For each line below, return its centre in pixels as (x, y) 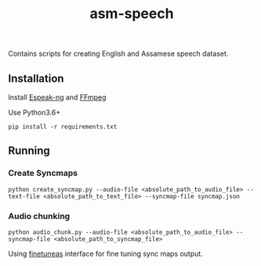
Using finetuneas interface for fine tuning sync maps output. (106, 253)
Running (29, 151)
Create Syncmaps (43, 173)
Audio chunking (39, 216)
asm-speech (132, 14)
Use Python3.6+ (34, 112)
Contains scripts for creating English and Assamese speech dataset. (118, 54)
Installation (36, 78)
